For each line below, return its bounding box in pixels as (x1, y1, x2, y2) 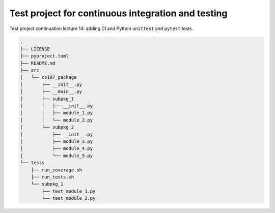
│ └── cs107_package (20, 74, 77, 80)
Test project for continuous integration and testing (9, 8, 228, 19)
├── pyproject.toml (20, 53, 69, 59)
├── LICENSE (20, 46, 50, 52)
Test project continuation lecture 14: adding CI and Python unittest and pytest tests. (9, 25, 194, 32)
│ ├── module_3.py (20, 139, 93, 144)
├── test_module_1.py (41, 188, 96, 194)
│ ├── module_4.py (20, 145, 93, 151)
